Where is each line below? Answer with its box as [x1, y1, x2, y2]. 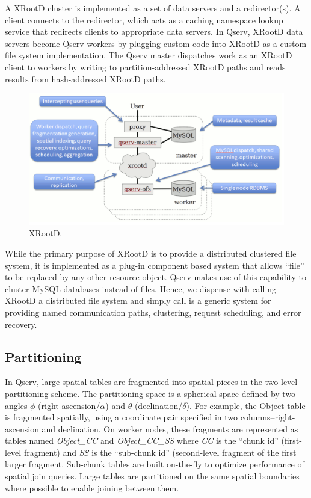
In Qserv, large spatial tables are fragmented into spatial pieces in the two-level [5, 375, 298, 388]
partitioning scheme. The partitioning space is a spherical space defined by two [5, 387, 296, 399]
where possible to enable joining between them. [5, 481, 179, 494]
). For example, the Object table [186, 399, 306, 411]
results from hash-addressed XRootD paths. [5, 72, 166, 85]
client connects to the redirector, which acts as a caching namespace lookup [5, 13, 283, 26]
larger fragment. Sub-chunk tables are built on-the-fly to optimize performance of [5, 458, 304, 470]
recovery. [5, 318, 37, 330]
